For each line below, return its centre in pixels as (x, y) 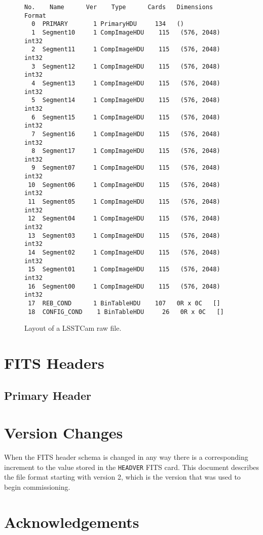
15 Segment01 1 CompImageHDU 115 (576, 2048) (124, 270)
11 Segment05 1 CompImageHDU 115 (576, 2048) (124, 202)
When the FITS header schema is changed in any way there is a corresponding (126, 457)
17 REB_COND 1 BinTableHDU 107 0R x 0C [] (124, 303)
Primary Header (48, 395)
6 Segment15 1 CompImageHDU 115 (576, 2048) (126, 117)
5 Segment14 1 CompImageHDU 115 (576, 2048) (126, 100)
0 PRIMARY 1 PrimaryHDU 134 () (108, 24)
